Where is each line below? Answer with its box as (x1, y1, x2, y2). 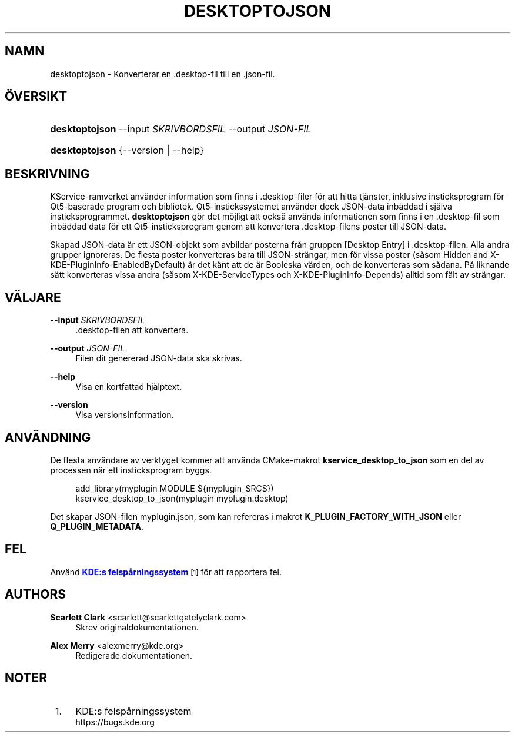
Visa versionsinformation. (75, 410, 174, 420)
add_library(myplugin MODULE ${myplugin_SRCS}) (75, 483, 274, 493)
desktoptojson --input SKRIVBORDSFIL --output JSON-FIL (50, 123, 312, 135)
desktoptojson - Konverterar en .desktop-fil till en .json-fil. (50, 68, 275, 79)
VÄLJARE (5, 290, 61, 305)
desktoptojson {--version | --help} (50, 144, 205, 157)
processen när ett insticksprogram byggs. (50, 464, 212, 475)
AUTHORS (5, 587, 66, 602)
